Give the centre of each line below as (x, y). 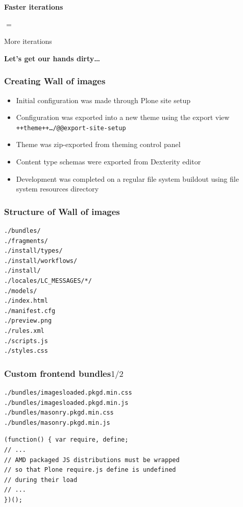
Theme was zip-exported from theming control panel (98, 144)
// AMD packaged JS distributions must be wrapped (92, 460)
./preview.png (28, 321)
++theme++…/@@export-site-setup (71, 128)
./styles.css (26, 351)
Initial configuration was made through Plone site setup (103, 100)
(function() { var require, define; (66, 440)
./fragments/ (26, 241)
